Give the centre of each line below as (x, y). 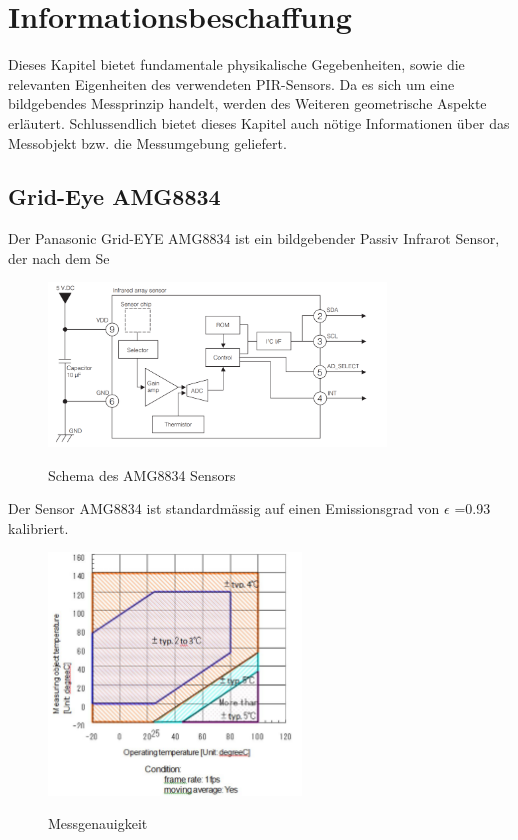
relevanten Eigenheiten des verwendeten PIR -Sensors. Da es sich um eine (231, 83)
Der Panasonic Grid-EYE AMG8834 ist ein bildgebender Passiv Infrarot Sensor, (254, 238)
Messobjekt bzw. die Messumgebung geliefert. (147, 142)
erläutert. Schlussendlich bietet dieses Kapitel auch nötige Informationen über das (259, 122)
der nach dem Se (59, 257)
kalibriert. (38, 527)
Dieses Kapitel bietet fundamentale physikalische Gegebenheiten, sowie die (236, 64)
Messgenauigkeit (98, 823)
